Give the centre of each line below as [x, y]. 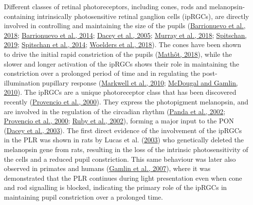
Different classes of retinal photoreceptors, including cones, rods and [106, 6]
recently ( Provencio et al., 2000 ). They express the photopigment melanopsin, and [126, 101]
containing [19, 16]
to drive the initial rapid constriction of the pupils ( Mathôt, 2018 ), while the [118, 54]
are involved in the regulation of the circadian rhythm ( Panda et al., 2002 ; [115, 111]
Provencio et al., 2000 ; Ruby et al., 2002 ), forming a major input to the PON [119, 121]
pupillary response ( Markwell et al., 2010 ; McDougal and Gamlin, [140, 82]
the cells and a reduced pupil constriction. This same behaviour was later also [120, 159]
